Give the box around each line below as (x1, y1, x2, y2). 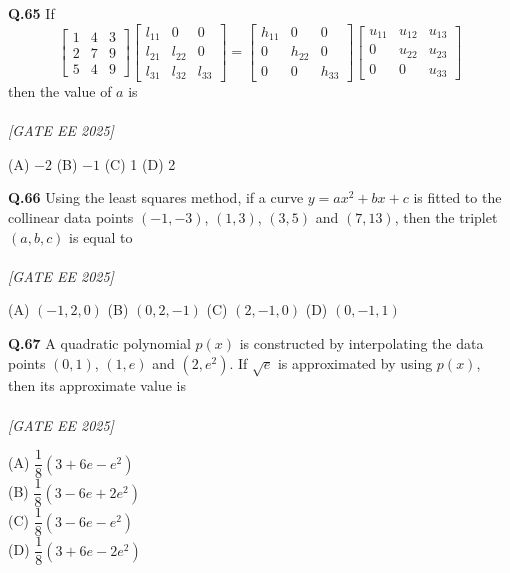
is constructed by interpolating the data (239, 333, 484, 353)
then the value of (8, 81, 112, 102)
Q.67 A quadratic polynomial (8, 333, 191, 353)
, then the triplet (394, 207, 498, 228)
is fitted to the (413, 187, 502, 208)
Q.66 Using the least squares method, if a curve (8, 187, 304, 208)
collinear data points (8, 207, 134, 228)
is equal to (69, 226, 133, 247)
